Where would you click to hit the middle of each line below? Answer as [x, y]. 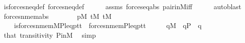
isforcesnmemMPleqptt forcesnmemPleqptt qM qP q [108, 25]
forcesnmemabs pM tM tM [57, 16]
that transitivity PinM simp [50, 35]
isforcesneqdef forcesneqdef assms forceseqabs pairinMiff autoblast [122, 6]
